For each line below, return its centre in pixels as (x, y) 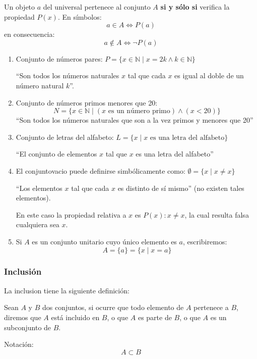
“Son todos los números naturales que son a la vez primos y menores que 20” (135, 120)
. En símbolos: (80, 16)
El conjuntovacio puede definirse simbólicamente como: (101, 170)
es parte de (155, 317)
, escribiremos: (205, 241)
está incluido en (75, 317)
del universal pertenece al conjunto (97, 7)
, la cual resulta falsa (217, 214)
